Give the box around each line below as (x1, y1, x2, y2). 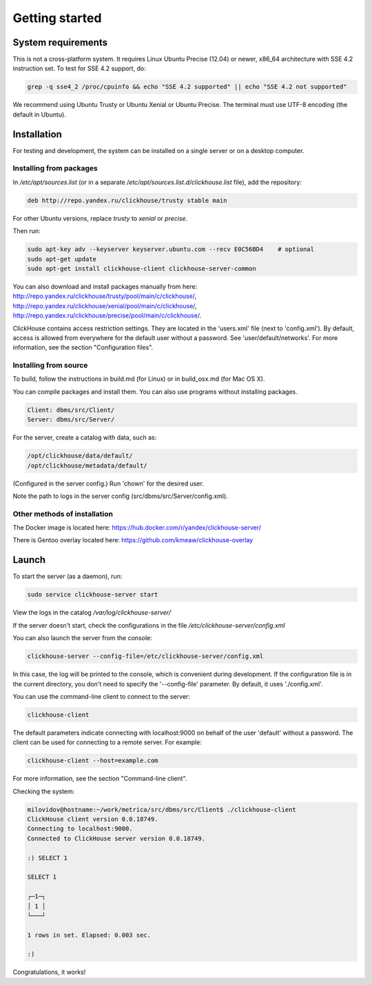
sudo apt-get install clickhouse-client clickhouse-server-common (27, 264, 256, 272)
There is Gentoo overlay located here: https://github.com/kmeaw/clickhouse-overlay (12, 536, 254, 544)
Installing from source (12, 361, 88, 370)
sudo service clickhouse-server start (27, 590, 158, 599)
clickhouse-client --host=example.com (27, 757, 158, 765)
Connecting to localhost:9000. (27, 825, 134, 833)
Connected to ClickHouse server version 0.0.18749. (27, 835, 206, 842)
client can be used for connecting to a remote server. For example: (12, 738, 203, 746)
